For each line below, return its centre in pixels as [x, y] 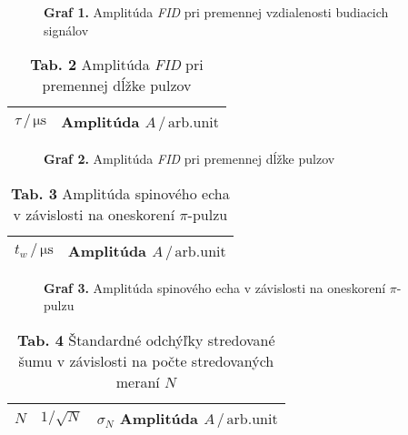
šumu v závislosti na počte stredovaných [146, 360]
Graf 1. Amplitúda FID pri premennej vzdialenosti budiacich [216, 12]
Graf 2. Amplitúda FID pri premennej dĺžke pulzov [189, 159]
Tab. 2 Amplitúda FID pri [117, 65]
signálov [66, 30]
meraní [138, 381]
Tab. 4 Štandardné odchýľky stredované [146, 339]
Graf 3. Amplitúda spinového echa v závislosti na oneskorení [215, 287]
